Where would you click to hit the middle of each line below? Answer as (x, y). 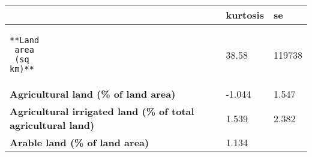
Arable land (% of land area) (79, 142)
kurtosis (245, 15)
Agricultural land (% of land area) (93, 94)
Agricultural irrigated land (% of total (102, 111)
